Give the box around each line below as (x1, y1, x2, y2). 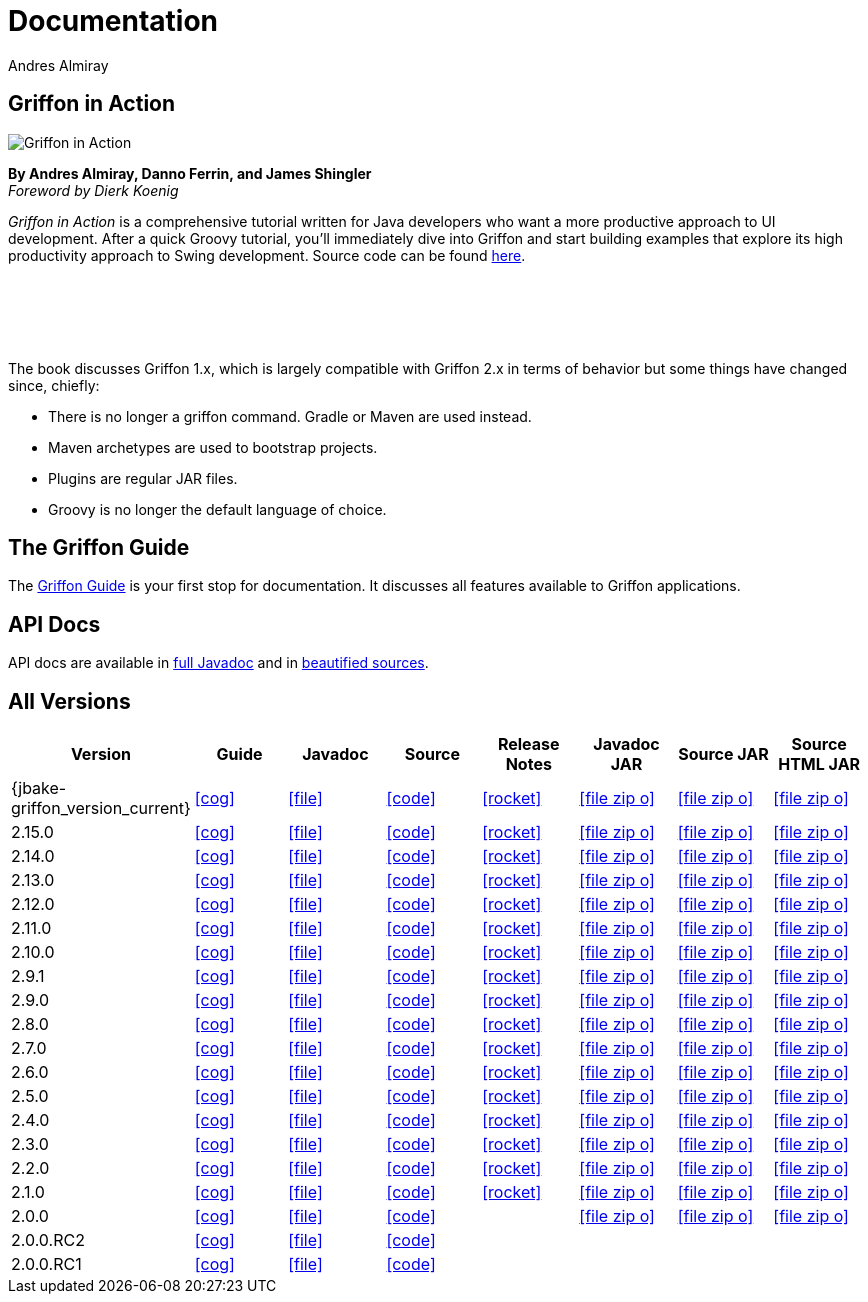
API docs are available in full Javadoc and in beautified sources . (8, 654, 429, 672)
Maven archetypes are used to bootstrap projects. (48, 438, 378, 456)
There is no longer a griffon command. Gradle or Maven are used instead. (48, 407, 532, 425)
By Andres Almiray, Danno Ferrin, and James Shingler (8, 164, 372, 182)
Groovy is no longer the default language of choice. (48, 500, 387, 518)
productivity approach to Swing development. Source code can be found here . (8, 246, 526, 264)
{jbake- (11, 778, 67, 799)
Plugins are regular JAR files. (48, 469, 238, 487)
